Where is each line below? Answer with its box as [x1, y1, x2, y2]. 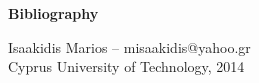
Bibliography [8, 3, 99, 23]
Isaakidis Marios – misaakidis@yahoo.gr [8, 36, 251, 57]
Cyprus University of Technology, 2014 [8, 56, 245, 77]
